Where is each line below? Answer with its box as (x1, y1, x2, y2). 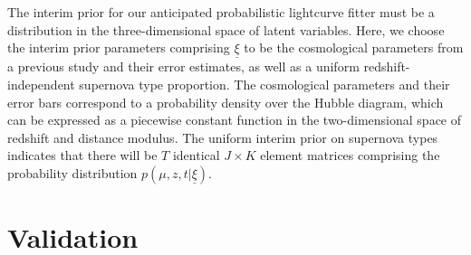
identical (172, 146, 220, 165)
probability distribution (7, 163, 138, 182)
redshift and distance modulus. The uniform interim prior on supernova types (7, 127, 438, 146)
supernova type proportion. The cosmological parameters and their (79, 75, 450, 93)
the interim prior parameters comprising (7, 38, 230, 57)
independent (7, 75, 75, 93)
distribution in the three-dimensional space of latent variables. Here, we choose (7, 20, 445, 39)
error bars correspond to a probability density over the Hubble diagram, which (7, 92, 444, 111)
